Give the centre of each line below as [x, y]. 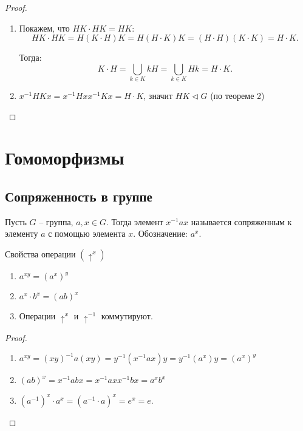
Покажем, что [44, 28]
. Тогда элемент [134, 221]
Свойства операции [40, 254]
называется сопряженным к [241, 221]
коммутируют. [127, 316]
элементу [22, 233]
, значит [158, 96]
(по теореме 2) [237, 96]
